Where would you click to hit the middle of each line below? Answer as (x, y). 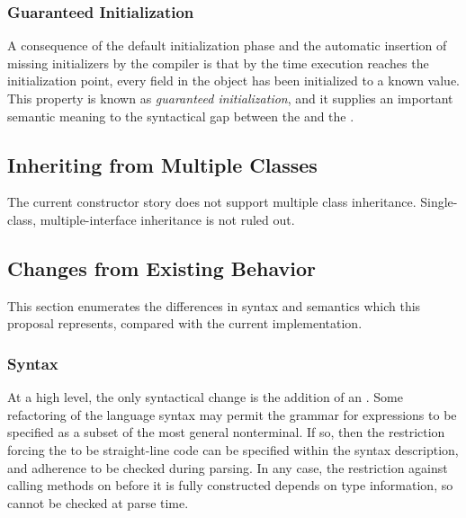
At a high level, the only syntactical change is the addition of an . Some (205, 397)
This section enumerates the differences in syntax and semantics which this (214, 305)
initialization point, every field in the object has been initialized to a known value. (233, 80)
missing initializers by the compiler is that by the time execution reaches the (218, 63)
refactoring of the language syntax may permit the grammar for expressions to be (232, 414)
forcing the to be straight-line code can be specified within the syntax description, (233, 449)
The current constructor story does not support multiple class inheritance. (212, 202)
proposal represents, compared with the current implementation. (185, 323)
